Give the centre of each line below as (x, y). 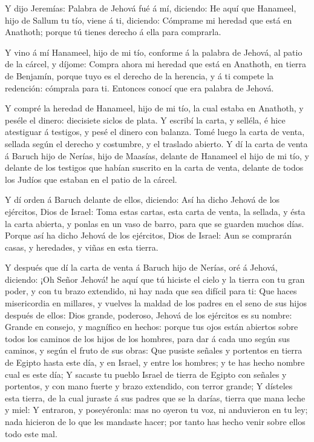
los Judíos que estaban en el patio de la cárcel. (91, 179)
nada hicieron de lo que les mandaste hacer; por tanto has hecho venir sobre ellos (155, 421)
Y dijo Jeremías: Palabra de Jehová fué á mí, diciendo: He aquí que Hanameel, (151, 8)
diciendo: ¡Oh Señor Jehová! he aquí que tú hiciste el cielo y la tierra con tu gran (155, 279)
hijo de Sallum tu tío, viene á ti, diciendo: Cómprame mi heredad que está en (149, 20)
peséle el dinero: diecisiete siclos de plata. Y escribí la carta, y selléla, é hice (145, 120)
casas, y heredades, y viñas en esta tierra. (82, 247)
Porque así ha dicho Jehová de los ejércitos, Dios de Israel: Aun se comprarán (149, 235)
